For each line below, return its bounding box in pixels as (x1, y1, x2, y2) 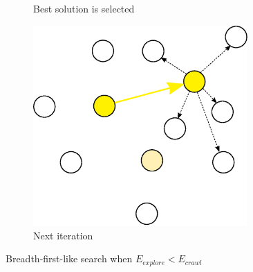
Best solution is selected (33, 1, 135, 15)
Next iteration (33, 228, 93, 242)
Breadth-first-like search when (6, 251, 133, 266)
